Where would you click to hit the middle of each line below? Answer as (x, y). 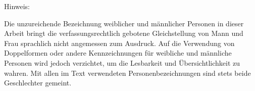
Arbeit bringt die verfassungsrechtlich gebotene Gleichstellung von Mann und (124, 33)
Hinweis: (17, 6)
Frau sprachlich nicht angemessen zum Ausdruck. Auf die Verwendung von (119, 43)
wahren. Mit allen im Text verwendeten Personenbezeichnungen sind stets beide (127, 73)
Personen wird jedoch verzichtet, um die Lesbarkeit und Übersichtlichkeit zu (122, 62)
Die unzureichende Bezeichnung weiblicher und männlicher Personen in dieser (124, 23)
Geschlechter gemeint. (38, 83)
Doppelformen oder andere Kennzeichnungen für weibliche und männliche (118, 53)
